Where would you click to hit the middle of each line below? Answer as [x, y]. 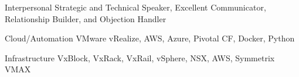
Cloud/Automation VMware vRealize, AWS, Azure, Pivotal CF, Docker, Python [150, 38]
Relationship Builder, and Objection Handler [86, 18]
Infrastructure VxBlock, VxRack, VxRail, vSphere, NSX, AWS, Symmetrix [140, 57]
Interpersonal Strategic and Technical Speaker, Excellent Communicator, [135, 7]
